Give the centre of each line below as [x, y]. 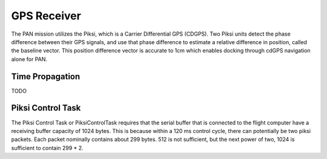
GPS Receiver [46, 16]
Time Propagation [46, 76]
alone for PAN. [29, 59]
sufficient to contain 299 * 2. [48, 148]
